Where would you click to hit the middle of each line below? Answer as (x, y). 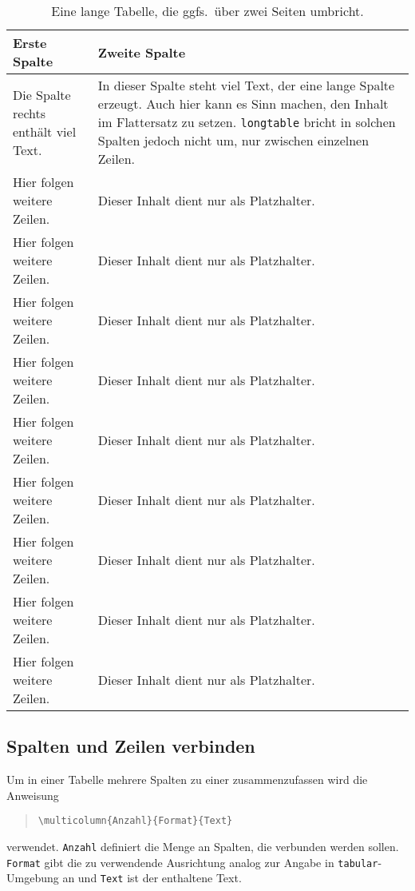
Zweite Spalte (142, 52)
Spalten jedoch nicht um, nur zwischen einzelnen (233, 140)
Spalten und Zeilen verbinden (131, 746)
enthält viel (45, 131)
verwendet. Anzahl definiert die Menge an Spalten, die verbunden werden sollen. (203, 847)
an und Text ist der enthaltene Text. (152, 878)
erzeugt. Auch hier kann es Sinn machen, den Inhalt (243, 103)
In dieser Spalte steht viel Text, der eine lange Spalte (246, 85)
